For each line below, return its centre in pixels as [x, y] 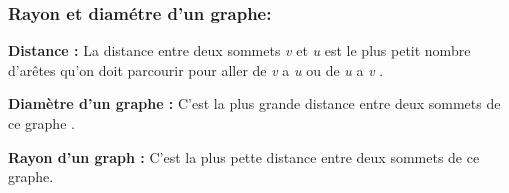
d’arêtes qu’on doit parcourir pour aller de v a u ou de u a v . [196, 69]
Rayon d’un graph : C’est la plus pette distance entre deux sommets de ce [244, 156]
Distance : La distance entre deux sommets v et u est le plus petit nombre [239, 50]
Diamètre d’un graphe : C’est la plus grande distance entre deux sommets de [254, 103]
